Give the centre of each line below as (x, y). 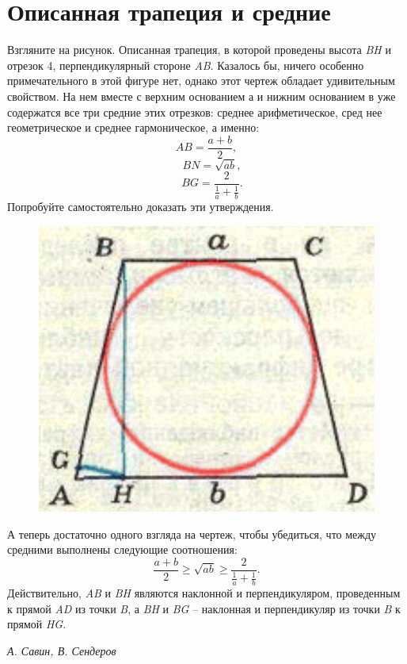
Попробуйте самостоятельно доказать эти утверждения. (141, 207)
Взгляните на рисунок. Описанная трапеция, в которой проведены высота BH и (199, 50)
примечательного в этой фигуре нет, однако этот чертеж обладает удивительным (201, 81)
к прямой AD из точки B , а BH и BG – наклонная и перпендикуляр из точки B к (204, 608)
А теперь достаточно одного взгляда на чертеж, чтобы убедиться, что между (192, 534)
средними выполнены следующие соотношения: (122, 549)
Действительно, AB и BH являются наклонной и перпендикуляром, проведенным (204, 593)
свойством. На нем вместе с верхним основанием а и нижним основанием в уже (202, 96)
